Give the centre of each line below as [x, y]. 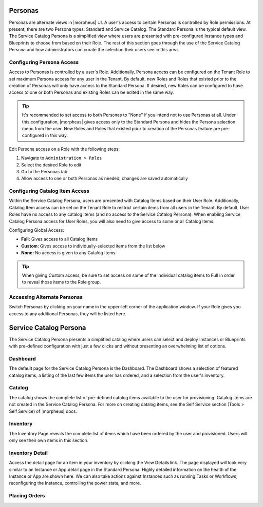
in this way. [56, 135]
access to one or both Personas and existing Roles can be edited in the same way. [92, 92]
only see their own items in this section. [49, 440]
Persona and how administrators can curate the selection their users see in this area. [94, 50]
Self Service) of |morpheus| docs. [43, 411]
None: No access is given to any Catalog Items [68, 253]
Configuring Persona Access [44, 62]
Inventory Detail [28, 453]
